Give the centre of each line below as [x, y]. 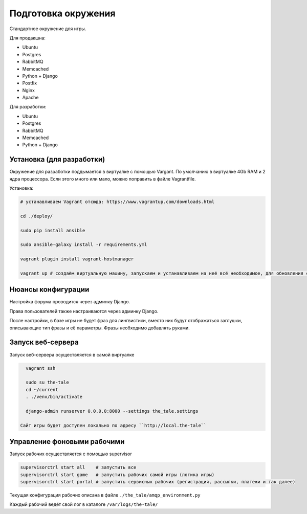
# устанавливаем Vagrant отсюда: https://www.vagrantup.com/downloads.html [117, 202]
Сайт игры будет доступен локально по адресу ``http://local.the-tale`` [113, 425]
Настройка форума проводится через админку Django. [70, 302]
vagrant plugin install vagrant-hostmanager [77, 259]
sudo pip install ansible [53, 230]
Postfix [30, 83]
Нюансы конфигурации [49, 290]
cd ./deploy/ [37, 216]
